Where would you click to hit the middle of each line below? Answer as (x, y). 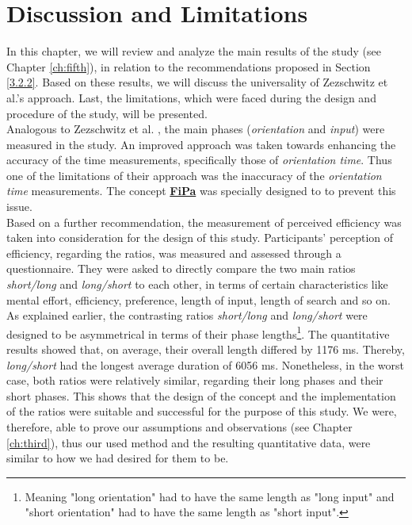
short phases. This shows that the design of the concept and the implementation (201, 395)
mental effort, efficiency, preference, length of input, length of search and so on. (198, 299)
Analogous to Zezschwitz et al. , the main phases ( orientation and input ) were (196, 129)
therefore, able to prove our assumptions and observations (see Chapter (179, 427)
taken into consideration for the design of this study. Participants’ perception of (200, 238)
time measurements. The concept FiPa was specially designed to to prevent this (201, 191)
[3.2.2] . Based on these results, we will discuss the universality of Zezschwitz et (197, 82)
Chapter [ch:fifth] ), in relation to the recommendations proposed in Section (189, 66)
